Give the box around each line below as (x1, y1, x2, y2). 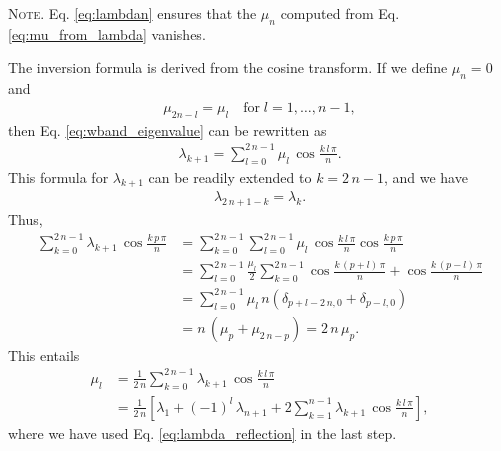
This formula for (8, 166, 109, 187)
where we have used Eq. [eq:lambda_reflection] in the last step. (8, 422, 397, 443)
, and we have (383, 166, 468, 187)
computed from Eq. (280, 3, 400, 23)
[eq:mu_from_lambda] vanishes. (8, 23, 206, 44)
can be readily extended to (148, 166, 312, 187)
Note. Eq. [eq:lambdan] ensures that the (8, 3, 257, 23)
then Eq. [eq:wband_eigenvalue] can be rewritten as (8, 119, 327, 140)
